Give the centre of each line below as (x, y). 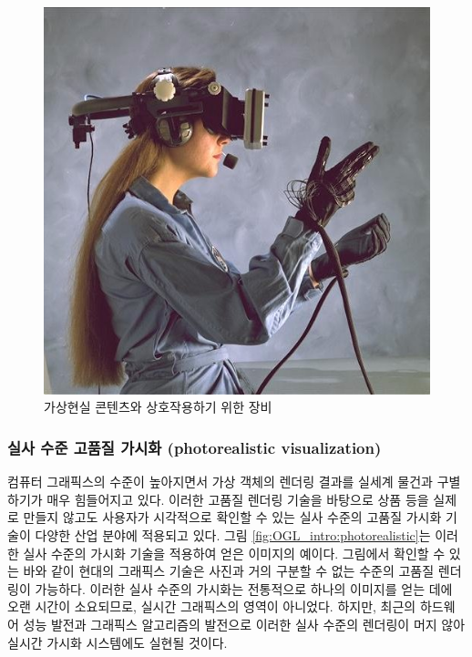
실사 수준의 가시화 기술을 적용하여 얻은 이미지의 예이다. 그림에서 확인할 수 (234, 553)
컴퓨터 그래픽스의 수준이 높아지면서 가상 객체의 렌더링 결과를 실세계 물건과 (220, 482)
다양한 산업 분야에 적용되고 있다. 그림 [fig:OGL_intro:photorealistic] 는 (233, 535)
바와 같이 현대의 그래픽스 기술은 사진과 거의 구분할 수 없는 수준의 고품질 (229, 571)
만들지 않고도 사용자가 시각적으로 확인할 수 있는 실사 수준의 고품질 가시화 (232, 517)
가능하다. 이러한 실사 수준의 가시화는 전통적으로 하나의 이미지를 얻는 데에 (244, 588)
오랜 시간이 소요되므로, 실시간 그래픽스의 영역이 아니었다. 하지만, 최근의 (212, 606)
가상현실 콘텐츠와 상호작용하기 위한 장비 (158, 407)
